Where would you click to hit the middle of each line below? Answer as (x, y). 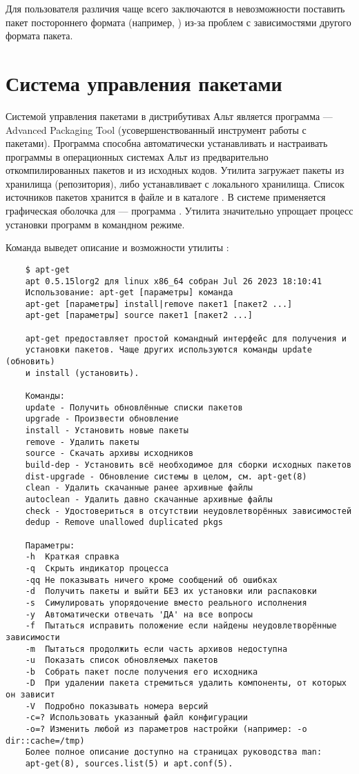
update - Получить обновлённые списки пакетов (134, 407)
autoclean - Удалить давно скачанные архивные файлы (149, 499)
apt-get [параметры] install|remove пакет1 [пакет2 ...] (159, 304)
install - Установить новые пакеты (107, 431)
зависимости (33, 637)
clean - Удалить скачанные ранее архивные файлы (139, 488)
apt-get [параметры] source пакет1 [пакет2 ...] (139, 316)
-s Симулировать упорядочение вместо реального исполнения (166, 603)
